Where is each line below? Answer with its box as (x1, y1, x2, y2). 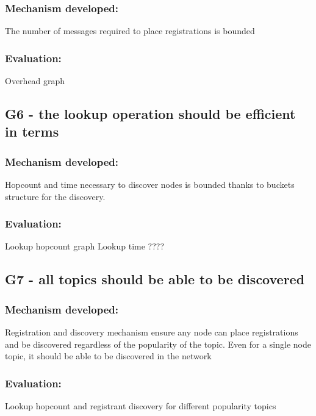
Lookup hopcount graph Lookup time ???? (5, 240, 165, 253)
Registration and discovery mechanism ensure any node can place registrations (5, 326, 298, 339)
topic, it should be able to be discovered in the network (5, 350, 212, 362)
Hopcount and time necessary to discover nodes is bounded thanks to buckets (5, 178, 295, 191)
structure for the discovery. (5, 190, 106, 203)
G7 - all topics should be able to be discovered (5, 270, 305, 289)
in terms (5, 122, 59, 141)
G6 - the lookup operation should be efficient (5, 104, 296, 123)
